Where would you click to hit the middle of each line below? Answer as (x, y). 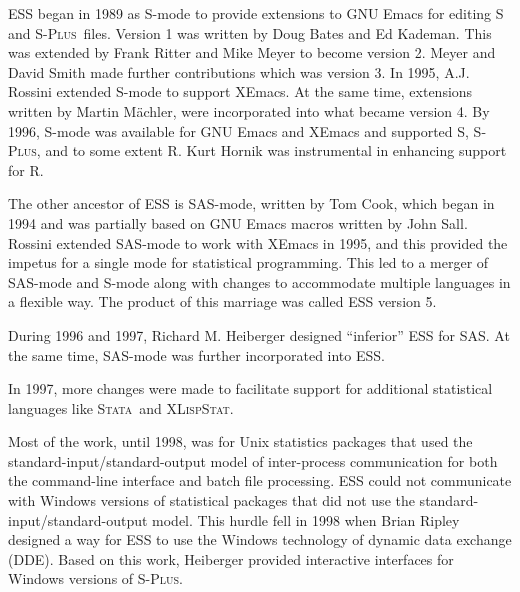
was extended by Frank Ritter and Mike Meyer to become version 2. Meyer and (252, 52)
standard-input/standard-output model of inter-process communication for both (253, 460)
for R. (26, 169)
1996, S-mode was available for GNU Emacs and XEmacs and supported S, (238, 130)
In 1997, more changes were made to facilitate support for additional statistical (250, 388)
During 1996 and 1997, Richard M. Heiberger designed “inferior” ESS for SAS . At (259, 334)
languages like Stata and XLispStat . (121, 407)
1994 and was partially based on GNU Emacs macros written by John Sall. (238, 222)
